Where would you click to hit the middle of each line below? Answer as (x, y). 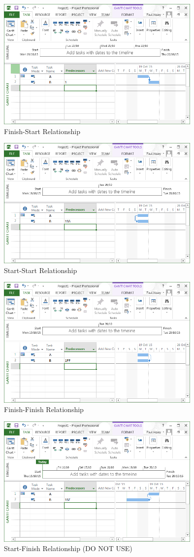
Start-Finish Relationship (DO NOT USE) (68, 548)
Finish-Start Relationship (42, 131)
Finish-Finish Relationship (44, 409)
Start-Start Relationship (41, 270)
